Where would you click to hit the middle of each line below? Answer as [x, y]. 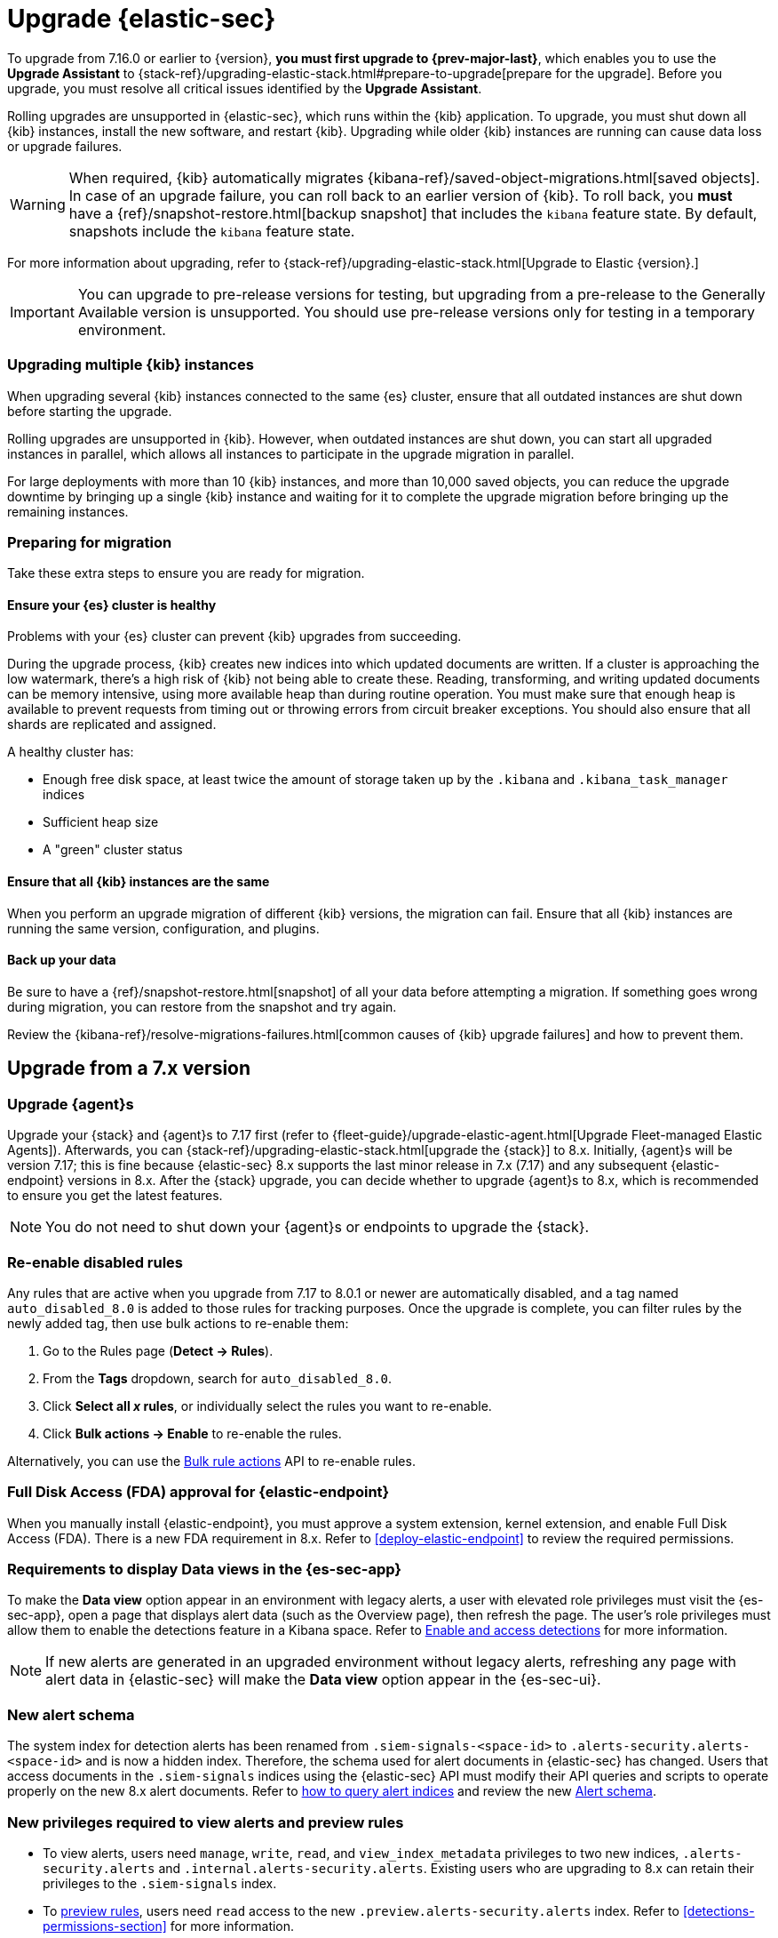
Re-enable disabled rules [95, 1262]
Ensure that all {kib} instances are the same [139, 882]
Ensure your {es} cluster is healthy [112, 605]
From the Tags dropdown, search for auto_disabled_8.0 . [218, 1378]
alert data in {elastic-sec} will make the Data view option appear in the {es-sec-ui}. [323, 1680]
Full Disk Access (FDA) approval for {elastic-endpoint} [198, 1492]
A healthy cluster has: [71, 752]
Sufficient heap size [101, 822]
